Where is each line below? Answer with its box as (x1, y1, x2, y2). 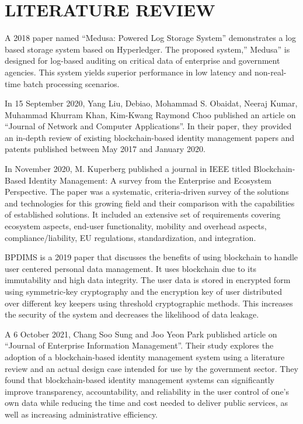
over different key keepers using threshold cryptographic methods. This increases (5, 297, 293, 309)
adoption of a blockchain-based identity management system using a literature (5, 350, 285, 363)
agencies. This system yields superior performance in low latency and (5, 66, 252, 78)
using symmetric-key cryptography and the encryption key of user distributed (5, 285, 283, 297)
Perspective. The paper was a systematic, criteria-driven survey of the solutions (5, 185, 289, 198)
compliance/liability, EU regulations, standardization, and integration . (5, 231, 256, 243)
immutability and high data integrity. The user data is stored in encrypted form (5, 274, 291, 286)
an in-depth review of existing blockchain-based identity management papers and (5, 131, 295, 143)
